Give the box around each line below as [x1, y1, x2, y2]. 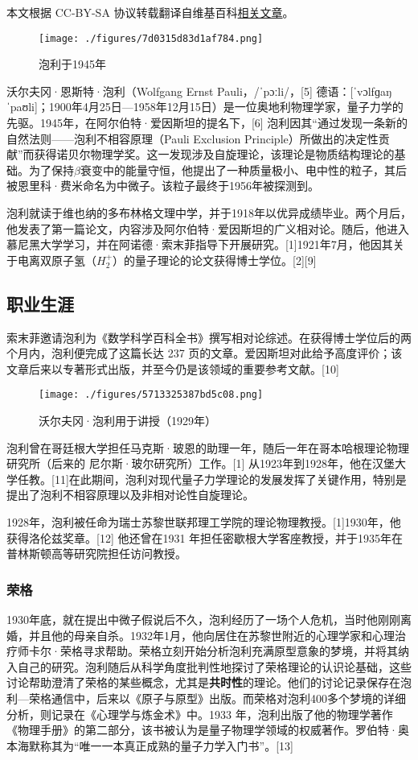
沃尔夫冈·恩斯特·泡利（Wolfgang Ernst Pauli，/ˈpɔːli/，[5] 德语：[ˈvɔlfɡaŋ [6, 82, 391, 99]
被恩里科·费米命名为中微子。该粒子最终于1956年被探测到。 [6, 177, 319, 194]
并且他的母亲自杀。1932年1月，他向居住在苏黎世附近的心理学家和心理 [28, 626, 395, 643]
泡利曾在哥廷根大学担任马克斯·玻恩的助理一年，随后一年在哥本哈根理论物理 [6, 439, 409, 456]
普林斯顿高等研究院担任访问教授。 [6, 545, 186, 562]
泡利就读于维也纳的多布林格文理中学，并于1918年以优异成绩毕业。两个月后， [6, 204, 412, 221]
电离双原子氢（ [17, 251, 96, 268]
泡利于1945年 [39, 56, 106, 72]
